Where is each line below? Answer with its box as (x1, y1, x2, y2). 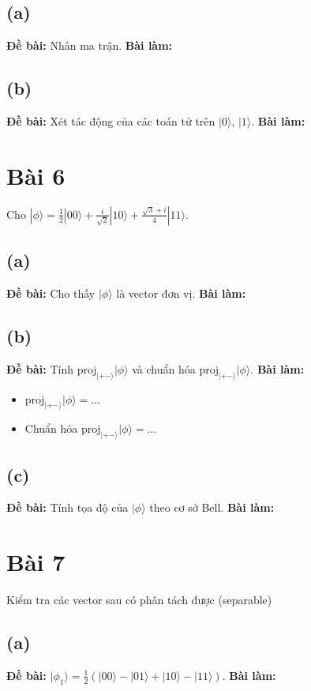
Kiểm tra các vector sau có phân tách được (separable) (6, 591, 272, 608)
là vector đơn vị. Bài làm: (116, 284, 246, 301)
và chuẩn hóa (132, 360, 196, 377)
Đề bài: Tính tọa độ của (6, 499, 129, 516)
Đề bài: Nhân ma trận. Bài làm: (6, 37, 173, 54)
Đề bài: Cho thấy (6, 284, 96, 301)
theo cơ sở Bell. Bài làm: (149, 499, 275, 516)
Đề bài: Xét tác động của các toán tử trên (6, 113, 215, 129)
